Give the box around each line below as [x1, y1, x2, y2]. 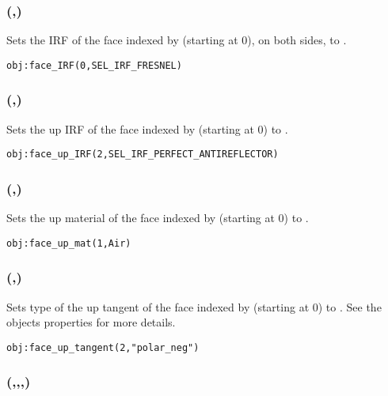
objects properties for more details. [6, 314, 176, 330]
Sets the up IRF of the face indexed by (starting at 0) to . [6, 120, 288, 137]
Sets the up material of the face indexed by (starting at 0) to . [6, 209, 309, 226]
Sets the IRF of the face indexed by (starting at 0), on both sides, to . [6, 32, 347, 48]
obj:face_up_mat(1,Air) [6, 237, 131, 249]
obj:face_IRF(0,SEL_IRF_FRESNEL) [6, 59, 182, 71]
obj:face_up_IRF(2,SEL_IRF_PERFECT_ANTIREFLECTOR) [6, 149, 279, 160]
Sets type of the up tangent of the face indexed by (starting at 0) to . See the [6, 298, 382, 315]
